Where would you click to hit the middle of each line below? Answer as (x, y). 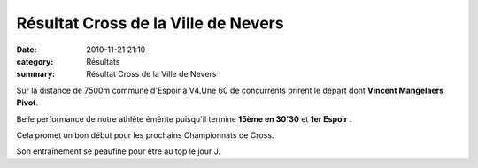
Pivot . (27, 103)
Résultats (103, 61)
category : (35, 61)
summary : (36, 74)
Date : (27, 50)
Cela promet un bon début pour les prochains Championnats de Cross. (145, 135)
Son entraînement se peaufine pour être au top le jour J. (119, 151)
